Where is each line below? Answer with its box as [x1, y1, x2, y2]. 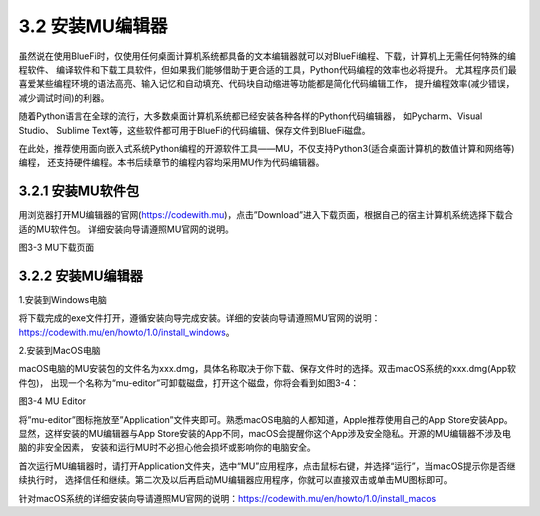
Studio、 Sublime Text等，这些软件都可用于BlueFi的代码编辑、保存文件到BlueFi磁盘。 [18, 124, 371, 136]
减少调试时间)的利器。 [18, 91, 110, 104]
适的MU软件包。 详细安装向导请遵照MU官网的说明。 [18, 223, 235, 235]
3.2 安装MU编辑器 [18, 15, 168, 37]
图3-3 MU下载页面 [18, 241, 95, 253]
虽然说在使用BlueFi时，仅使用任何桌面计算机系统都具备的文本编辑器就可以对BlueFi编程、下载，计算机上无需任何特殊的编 [18, 50, 517, 62]
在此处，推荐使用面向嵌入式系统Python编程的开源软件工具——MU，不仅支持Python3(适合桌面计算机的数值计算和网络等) [18, 142, 515, 154]
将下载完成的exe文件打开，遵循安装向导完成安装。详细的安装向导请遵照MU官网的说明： [18, 312, 381, 324]
